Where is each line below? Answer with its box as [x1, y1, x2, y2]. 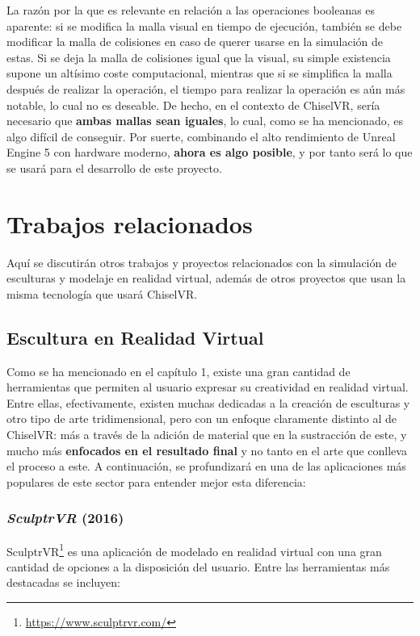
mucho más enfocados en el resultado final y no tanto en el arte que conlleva [6, 441, 407, 458]
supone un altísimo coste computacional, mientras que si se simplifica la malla [6, 65, 393, 82]
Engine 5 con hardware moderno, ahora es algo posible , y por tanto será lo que [6, 144, 413, 161]
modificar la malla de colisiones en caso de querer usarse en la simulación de [6, 33, 384, 50]
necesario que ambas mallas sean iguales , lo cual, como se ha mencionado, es [6, 112, 403, 129]
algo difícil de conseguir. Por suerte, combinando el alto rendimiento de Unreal [6, 128, 396, 144]
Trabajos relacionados [6, 207, 253, 240]
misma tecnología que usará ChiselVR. [6, 285, 198, 302]
